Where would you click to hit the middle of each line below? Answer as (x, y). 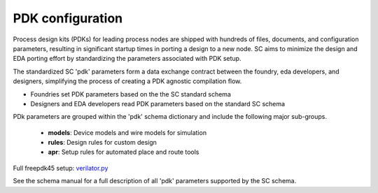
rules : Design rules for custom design (103, 143)
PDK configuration (68, 18)
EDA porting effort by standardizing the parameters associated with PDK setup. (127, 59)
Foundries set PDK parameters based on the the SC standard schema (131, 94)
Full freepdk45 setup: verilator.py (61, 168)
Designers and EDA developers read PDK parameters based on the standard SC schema (158, 103)
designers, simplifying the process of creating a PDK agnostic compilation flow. (127, 81)
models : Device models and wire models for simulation (127, 132)
